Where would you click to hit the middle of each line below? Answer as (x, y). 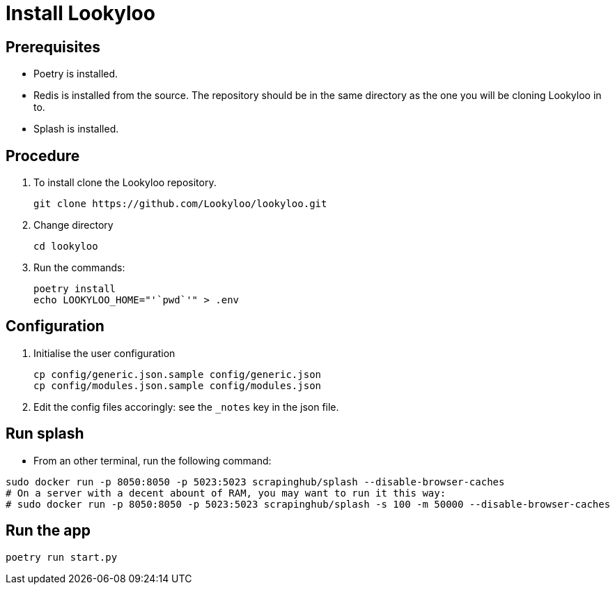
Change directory (73, 225)
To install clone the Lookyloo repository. (125, 183)
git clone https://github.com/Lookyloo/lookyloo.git (180, 204)
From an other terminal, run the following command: (153, 460)
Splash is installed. (76, 129)
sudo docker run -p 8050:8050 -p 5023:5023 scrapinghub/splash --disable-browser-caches (255, 482)
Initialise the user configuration (104, 353)
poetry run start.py (62, 557)
